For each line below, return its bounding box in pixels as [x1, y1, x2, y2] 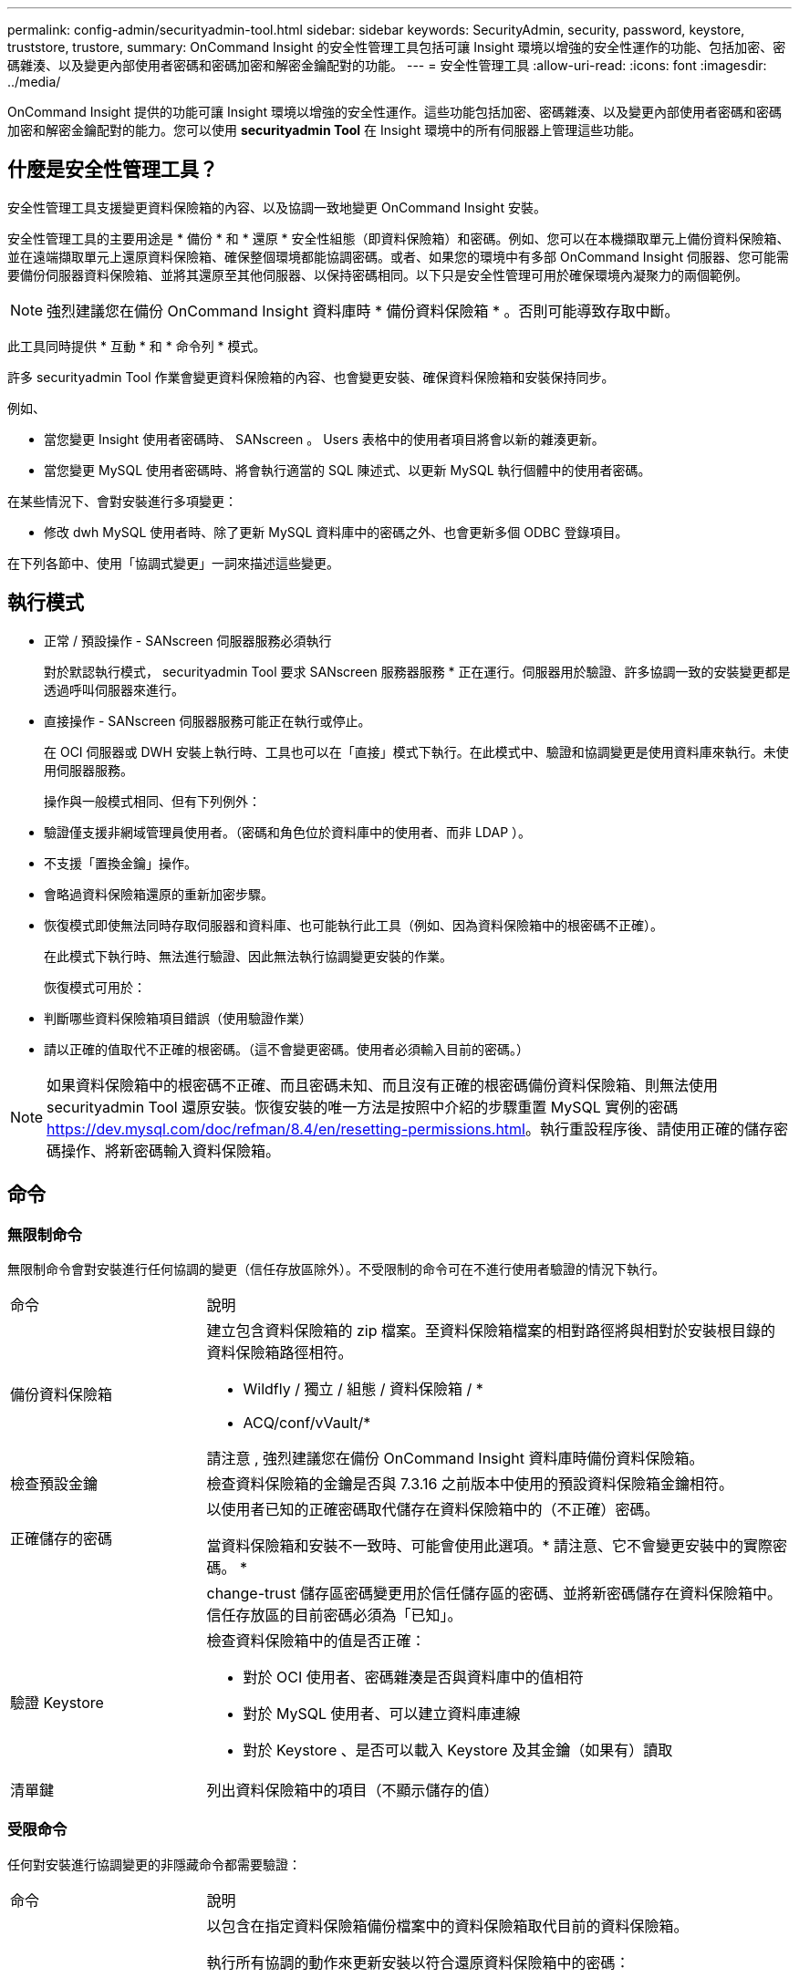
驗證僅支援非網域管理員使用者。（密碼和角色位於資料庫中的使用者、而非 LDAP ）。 [44, 823, 532, 840]
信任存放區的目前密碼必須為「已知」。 [206, 1605, 462, 1624]
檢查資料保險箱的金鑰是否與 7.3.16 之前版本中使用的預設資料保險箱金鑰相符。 [206, 1474, 733, 1493]
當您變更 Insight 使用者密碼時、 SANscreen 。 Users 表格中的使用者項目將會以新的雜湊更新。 [44, 430, 605, 447]
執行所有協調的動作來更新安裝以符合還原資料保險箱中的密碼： [206, 1952, 630, 1972]
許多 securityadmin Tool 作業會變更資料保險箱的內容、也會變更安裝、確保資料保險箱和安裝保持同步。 [7, 368, 615, 385]
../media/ [7, 74, 61, 89]
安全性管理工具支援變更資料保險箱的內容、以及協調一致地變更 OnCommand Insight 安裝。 [7, 199, 546, 215]
